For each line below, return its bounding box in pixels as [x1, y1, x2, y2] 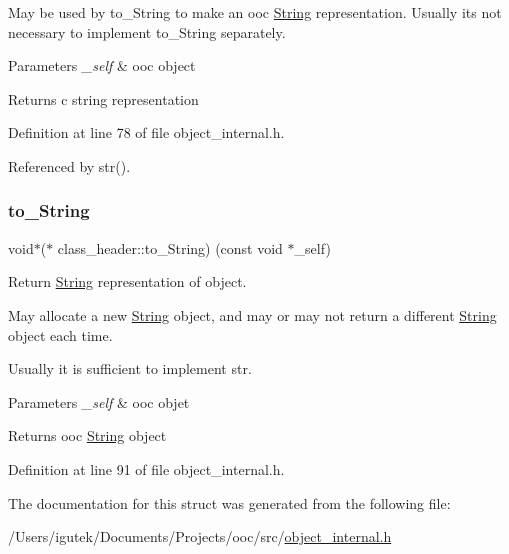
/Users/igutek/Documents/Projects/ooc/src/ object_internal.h [8, 526, 392, 547]
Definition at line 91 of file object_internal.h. [8, 458, 285, 479]
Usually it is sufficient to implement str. [8, 358, 252, 379]
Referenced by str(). [8, 155, 131, 176]
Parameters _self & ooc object [8, 55, 196, 76]
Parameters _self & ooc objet [8, 391, 190, 412]
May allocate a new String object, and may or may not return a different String [8, 304, 497, 325]
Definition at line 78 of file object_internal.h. [8, 122, 285, 143]
